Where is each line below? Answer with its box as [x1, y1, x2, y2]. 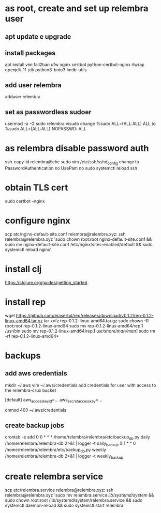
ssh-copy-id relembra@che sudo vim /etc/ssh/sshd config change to [5, 158, 139, 166]
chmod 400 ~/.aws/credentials [5, 407, 67, 413]
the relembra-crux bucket [5, 387, 57, 393]
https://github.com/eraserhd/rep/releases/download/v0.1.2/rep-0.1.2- [16, 312, 154, 318]
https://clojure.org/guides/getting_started [5, 280, 88, 285]
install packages [5, 49, 56, 57]
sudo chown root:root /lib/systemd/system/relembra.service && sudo [5, 497, 143, 503]
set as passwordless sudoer [5, 108, 92, 116]
